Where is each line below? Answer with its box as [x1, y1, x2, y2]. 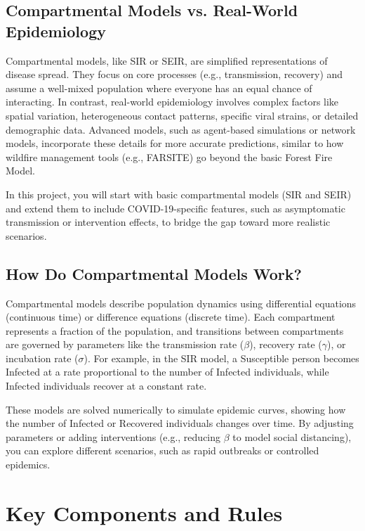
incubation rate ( [6, 350, 79, 365]
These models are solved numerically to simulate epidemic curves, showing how [6, 402, 346, 416]
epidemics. [6, 457, 51, 472]
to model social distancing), [232, 429, 352, 444]
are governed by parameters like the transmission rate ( [6, 337, 244, 352]
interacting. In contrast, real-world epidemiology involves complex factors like [6, 94, 339, 109]
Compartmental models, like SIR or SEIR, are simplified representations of [6, 53, 328, 68]
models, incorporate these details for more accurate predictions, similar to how [6, 136, 344, 151]
